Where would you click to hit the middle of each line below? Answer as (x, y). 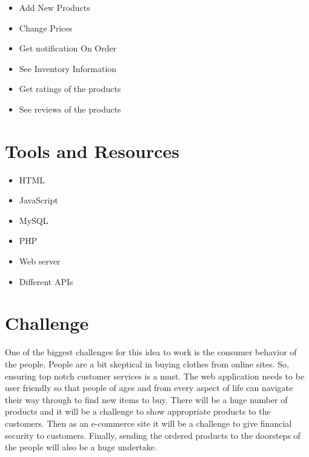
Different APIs (46, 281)
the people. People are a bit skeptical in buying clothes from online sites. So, (147, 363)
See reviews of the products (70, 109)
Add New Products (55, 7)
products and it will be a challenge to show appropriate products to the (138, 411)
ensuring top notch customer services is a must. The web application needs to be (155, 376)
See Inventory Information (68, 68)
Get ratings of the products (70, 89)
